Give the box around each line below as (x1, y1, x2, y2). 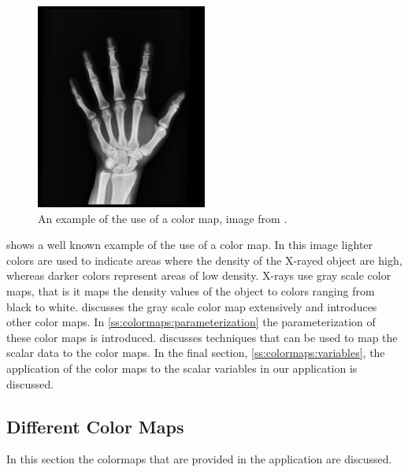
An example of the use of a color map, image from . (38, 210, 287, 226)
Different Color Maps (6, 414, 184, 438)
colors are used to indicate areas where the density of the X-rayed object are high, (6, 251, 402, 268)
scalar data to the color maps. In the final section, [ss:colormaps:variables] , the (6, 344, 385, 361)
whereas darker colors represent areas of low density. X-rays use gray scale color (6, 267, 391, 284)
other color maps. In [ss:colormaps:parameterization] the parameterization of (6, 314, 376, 330)
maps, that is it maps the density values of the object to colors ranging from (6, 283, 375, 299)
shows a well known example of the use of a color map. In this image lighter (6, 236, 373, 253)
